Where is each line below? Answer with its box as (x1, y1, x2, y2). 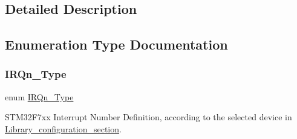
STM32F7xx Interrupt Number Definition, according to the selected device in (5, 111, 292, 123)
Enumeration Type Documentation (5, 35, 228, 54)
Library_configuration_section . (5, 122, 122, 135)
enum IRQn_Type (5, 90, 74, 103)
